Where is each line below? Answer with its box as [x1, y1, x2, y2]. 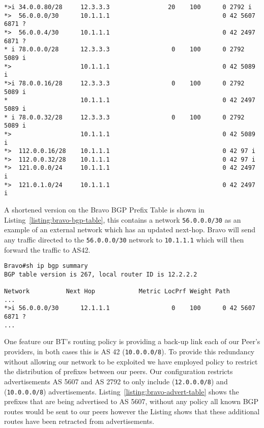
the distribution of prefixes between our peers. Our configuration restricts [4, 366, 233, 377]
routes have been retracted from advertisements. [4, 416, 155, 426]
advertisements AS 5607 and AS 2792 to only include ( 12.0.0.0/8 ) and [4, 376, 228, 386]
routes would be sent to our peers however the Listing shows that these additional [4, 406, 260, 416]
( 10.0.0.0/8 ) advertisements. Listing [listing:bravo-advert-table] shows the [4, 386, 239, 396]
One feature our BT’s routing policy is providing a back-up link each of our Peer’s [4, 336, 260, 347]
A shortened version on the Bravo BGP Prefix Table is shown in [4, 204, 204, 215]
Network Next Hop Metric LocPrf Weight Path [4, 288, 230, 295]
